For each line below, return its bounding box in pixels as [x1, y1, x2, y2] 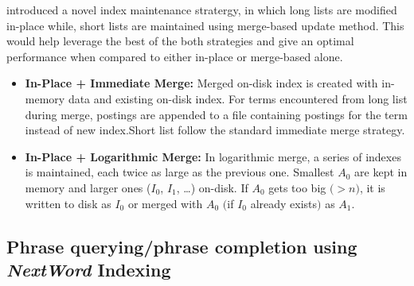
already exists [250, 195, 318, 211]
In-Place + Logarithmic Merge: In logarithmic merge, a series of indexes [25, 148, 401, 164]
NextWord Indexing [6, 257, 171, 281]
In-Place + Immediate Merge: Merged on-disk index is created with [25, 75, 378, 91]
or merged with [127, 195, 203, 211]
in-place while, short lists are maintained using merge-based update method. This [6, 17, 404, 33]
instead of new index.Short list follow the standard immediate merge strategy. [25, 122, 405, 138]
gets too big [268, 179, 326, 195]
